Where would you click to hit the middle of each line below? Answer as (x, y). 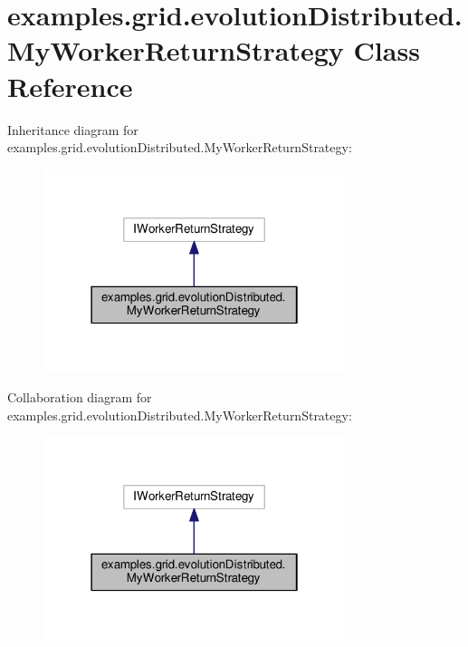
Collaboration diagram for (80, 397)
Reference (70, 86)
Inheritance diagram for (73, 129)
